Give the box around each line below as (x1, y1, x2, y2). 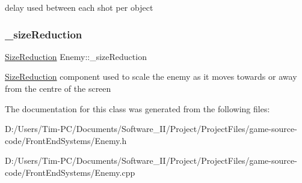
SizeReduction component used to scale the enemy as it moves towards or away (5, 70, 297, 83)
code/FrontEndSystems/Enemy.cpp (5, 166, 135, 178)
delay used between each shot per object (5, 1, 153, 13)
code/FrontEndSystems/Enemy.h (5, 134, 127, 146)
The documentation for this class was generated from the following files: (5, 102, 270, 115)
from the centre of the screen (5, 82, 111, 94)
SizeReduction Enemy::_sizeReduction (5, 50, 147, 62)
